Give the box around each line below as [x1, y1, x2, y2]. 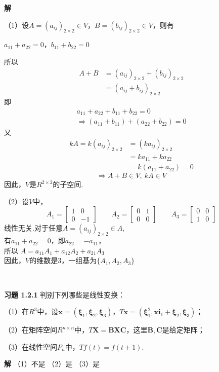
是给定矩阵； [162, 324, 205, 335]
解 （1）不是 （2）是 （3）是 [4, 358, 100, 369]
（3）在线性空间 [4, 341, 57, 352]
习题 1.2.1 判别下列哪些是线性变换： [4, 289, 125, 300]
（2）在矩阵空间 [4, 324, 57, 335]
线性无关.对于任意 [4, 222, 63, 233]
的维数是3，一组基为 [29, 255, 97, 266]
